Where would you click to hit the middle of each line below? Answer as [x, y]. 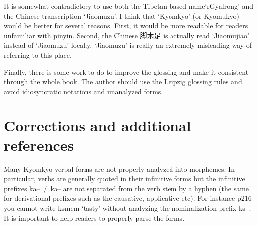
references [39, 145]
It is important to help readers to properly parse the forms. [94, 217]
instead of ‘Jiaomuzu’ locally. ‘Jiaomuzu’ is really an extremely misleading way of [128, 45]
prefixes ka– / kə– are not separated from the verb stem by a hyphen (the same [127, 188]
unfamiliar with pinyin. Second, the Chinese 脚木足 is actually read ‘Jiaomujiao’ [127, 35]
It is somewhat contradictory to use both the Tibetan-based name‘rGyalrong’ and [129, 6]
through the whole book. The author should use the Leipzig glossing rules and [123, 81]
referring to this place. [38, 55]
